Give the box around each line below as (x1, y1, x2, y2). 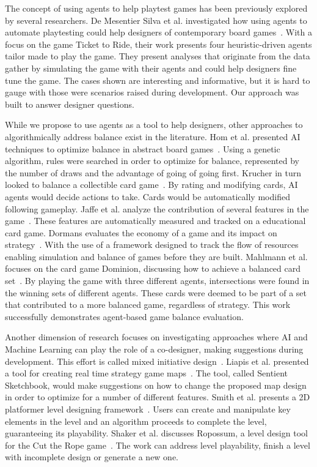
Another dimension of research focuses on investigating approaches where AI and (5, 331, 308, 343)
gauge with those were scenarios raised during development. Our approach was (5, 86, 299, 99)
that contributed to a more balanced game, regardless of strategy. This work (5, 298, 291, 311)
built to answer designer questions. (5, 97, 134, 110)
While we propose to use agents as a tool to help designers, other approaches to (5, 118, 303, 131)
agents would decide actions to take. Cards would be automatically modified (5, 190, 290, 203)
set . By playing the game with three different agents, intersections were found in (5, 274, 310, 287)
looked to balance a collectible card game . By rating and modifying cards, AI (5, 178, 298, 191)
